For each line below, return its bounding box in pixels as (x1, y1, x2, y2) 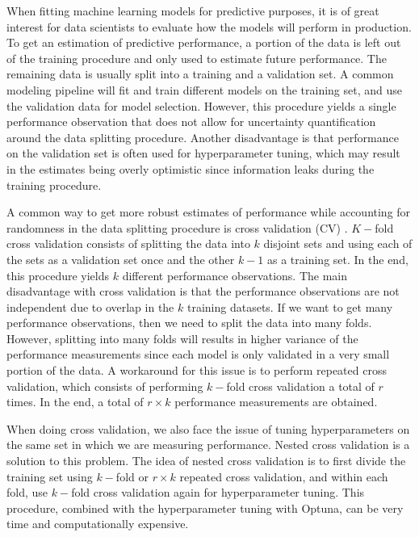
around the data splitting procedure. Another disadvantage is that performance (6, 128, 399, 145)
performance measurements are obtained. (174, 393, 378, 410)
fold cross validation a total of (226, 377, 375, 394)
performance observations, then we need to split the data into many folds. (6, 314, 372, 331)
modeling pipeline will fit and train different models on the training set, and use (6, 81, 402, 98)
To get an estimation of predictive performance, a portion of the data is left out (6, 34, 401, 51)
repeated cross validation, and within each (179, 468, 388, 485)
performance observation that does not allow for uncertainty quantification (6, 113, 376, 130)
